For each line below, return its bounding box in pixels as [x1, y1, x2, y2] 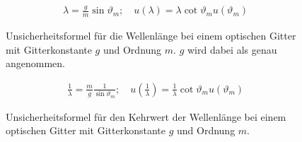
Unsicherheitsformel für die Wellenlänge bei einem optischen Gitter [6, 28, 296, 43]
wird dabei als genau [187, 42, 277, 57]
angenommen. [6, 56, 65, 71]
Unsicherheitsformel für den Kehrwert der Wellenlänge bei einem [6, 109, 286, 124]
